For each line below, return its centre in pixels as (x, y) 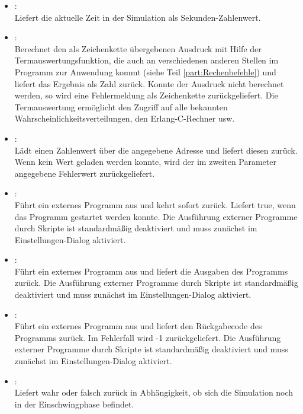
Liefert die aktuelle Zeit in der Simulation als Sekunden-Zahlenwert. (138, 17)
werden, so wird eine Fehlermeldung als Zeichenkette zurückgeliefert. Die (146, 95)
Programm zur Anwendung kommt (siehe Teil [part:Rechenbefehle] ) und (145, 71)
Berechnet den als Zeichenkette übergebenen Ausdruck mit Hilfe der (138, 48)
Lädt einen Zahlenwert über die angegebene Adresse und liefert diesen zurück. (156, 150)
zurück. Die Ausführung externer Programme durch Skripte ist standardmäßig (156, 283)
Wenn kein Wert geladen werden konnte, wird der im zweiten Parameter (145, 162)
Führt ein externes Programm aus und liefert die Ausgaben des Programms (151, 271)
